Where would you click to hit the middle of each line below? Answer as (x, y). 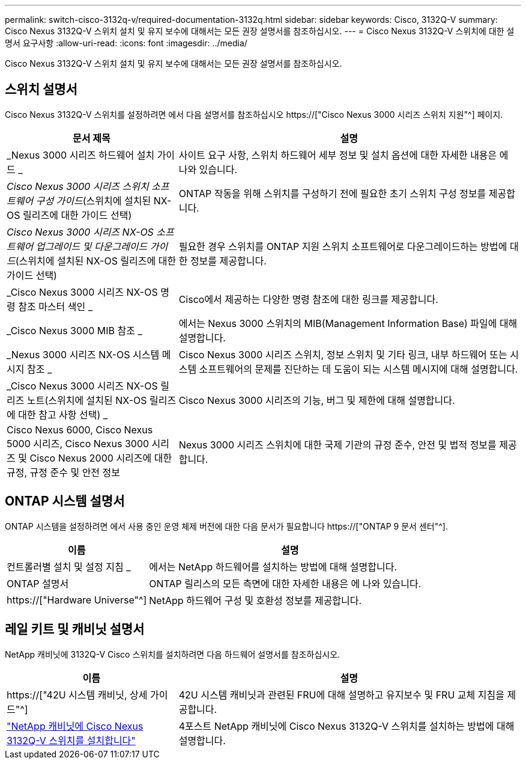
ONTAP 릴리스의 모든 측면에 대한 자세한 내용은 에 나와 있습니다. (285, 583)
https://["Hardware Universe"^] (77, 600)
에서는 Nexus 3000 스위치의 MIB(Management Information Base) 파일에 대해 (348, 323)
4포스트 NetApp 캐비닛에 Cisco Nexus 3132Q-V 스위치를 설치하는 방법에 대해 (346, 726)
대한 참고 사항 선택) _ (63, 414)
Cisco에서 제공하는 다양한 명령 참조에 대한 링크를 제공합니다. (308, 299)
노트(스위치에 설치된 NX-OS (87, 400)
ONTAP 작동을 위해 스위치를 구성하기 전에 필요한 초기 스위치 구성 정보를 (332, 193)
